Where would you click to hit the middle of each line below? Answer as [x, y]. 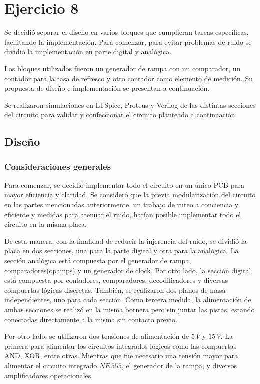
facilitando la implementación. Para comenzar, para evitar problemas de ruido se [128, 42]
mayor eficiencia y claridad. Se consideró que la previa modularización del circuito [130, 195]
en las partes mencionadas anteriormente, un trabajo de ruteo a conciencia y [121, 205]
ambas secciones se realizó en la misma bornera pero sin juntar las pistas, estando [129, 309]
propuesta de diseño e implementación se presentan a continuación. [107, 88]
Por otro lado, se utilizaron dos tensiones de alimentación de [97, 336]
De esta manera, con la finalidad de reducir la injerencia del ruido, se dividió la [125, 241]
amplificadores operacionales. [49, 375]
